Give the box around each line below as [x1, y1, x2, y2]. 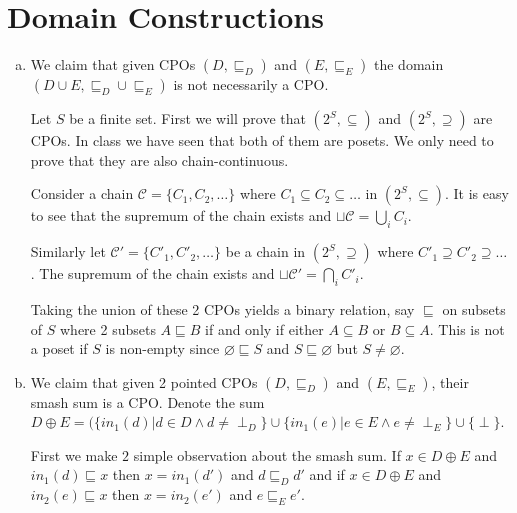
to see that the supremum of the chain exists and [30, 205, 332, 226]
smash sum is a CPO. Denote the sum [30, 391, 265, 412]
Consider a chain [30, 183, 134, 204]
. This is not [429, 318, 505, 339]
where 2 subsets [60, 318, 156, 339]
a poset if [30, 338, 88, 359]
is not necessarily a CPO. [173, 74, 329, 95]
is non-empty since [105, 338, 220, 359]
